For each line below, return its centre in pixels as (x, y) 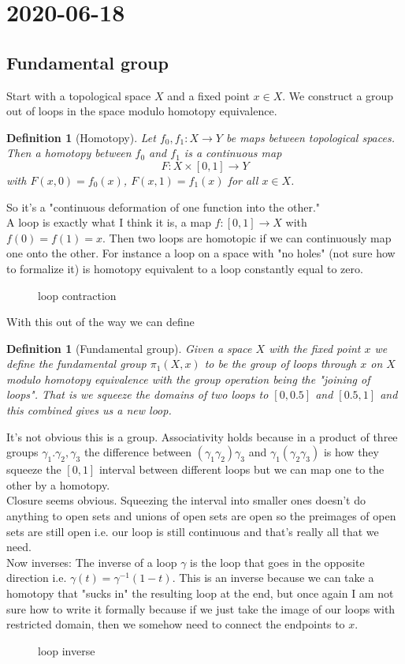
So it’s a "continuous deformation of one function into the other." (163, 206)
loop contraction (77, 295)
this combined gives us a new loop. (89, 410)
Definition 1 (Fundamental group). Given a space (129, 348)
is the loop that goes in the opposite (277, 562)
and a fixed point (208, 95)
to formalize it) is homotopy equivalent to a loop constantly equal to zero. (185, 268)
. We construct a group (338, 95)
